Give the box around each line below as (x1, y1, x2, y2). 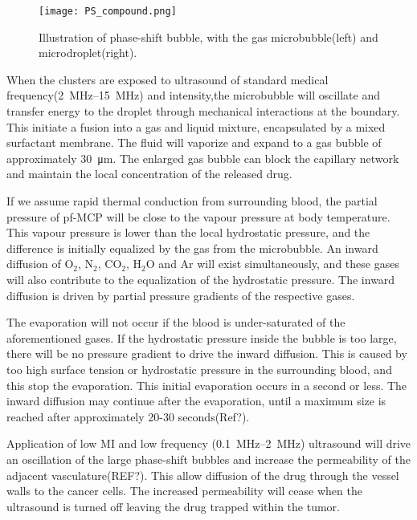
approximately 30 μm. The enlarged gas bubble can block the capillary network (6, 149, 399, 166)
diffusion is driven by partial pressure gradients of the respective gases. (6, 286, 355, 303)
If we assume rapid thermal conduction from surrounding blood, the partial (6, 193, 378, 209)
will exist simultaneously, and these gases (197, 255, 399, 272)
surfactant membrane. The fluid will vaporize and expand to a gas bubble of (6, 134, 382, 151)
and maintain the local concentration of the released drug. (6, 165, 292, 182)
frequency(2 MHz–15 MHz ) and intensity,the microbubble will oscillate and (6, 87, 380, 104)
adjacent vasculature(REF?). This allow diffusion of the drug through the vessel (6, 466, 399, 483)
